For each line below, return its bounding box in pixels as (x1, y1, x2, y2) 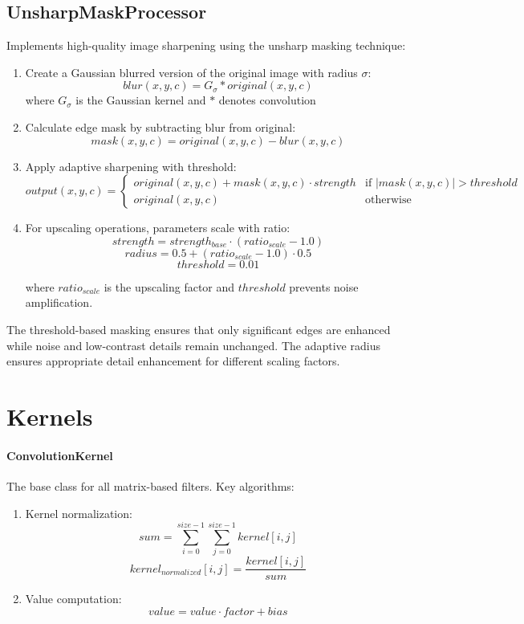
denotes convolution (218, 92, 316, 108)
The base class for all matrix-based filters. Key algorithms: (6, 477, 294, 494)
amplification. (25, 294, 93, 311)
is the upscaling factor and (104, 278, 235, 295)
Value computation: (25, 590, 122, 607)
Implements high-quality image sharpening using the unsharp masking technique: (6, 37, 406, 54)
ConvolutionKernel (6, 447, 113, 463)
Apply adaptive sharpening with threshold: (25, 157, 237, 174)
